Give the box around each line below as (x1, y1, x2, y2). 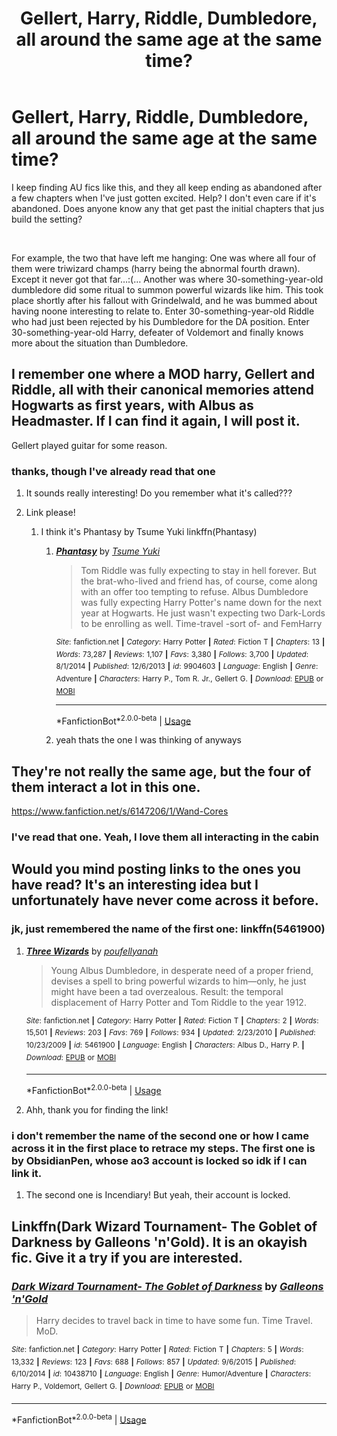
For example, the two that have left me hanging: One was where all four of (11, 252, 317, 264)
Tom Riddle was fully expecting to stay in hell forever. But (80, 565, 317, 577)
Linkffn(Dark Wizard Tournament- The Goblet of (11, 1218, 318, 1235)
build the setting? (11, 213, 83, 225)
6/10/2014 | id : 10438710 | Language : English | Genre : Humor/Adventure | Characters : (11, 1369, 312, 1379)
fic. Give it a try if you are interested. (11, 1249, 244, 1266)
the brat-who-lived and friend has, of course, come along (80, 575, 318, 587)
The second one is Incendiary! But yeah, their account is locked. (25, 1189, 291, 1201)
